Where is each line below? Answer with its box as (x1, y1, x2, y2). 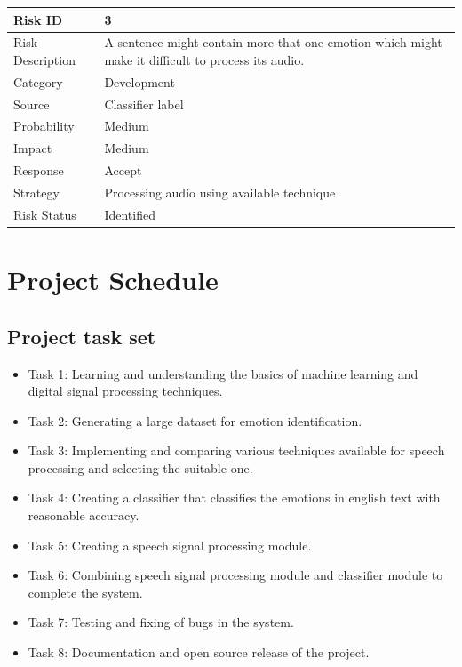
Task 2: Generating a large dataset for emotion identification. (28, 411, 362, 430)
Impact (13, 139, 52, 157)
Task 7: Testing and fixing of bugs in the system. (28, 613, 294, 631)
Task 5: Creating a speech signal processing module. (28, 535, 312, 554)
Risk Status (13, 205, 76, 223)
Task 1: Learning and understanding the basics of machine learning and (28, 364, 418, 382)
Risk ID (13, 10, 63, 28)
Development (104, 72, 175, 91)
